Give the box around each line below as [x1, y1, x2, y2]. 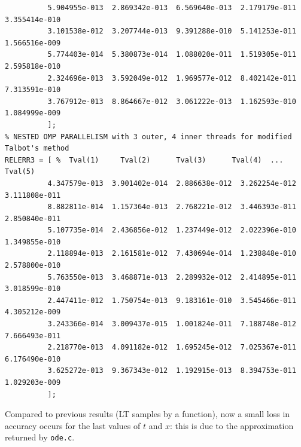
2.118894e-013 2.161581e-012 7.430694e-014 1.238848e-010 [47, 249, 296, 258]
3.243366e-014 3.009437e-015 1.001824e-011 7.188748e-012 [47, 320, 296, 329]
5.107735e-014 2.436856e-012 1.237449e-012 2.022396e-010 [47, 226, 296, 235]
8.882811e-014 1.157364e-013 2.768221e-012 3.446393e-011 [47, 203, 296, 212]
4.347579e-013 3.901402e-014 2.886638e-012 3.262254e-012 [47, 179, 296, 188]
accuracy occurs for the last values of [5, 419, 141, 431]
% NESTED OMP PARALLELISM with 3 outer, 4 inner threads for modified [5, 132, 292, 141]
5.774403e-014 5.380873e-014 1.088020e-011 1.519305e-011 [47, 50, 296, 59]
